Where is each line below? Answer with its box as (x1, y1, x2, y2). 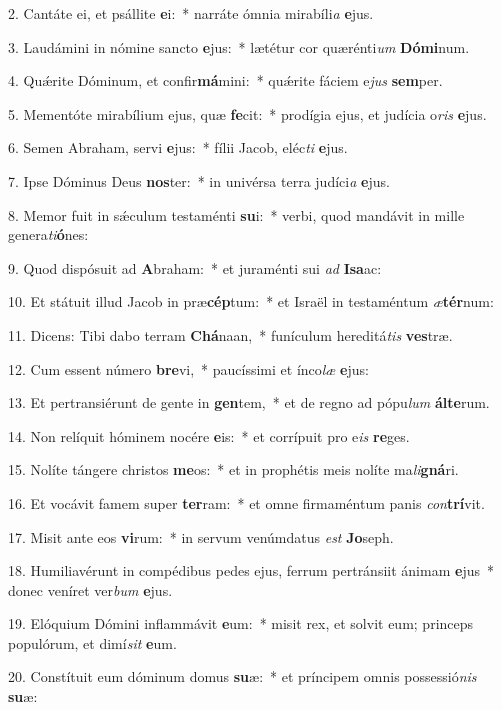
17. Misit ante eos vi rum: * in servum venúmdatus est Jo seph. (8, 526, 394, 547)
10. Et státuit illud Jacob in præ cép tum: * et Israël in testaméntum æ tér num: (8, 291, 494, 312)
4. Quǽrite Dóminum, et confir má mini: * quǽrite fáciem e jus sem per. (8, 70, 443, 91)
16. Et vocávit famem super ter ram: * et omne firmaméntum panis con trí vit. (8, 492, 485, 513)
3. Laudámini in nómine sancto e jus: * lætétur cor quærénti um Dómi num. (8, 36, 470, 57)
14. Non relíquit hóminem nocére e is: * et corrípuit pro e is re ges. (8, 425, 410, 446)
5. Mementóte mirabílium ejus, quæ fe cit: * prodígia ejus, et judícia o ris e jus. (8, 103, 487, 124)
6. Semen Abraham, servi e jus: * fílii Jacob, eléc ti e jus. (8, 137, 348, 158)
